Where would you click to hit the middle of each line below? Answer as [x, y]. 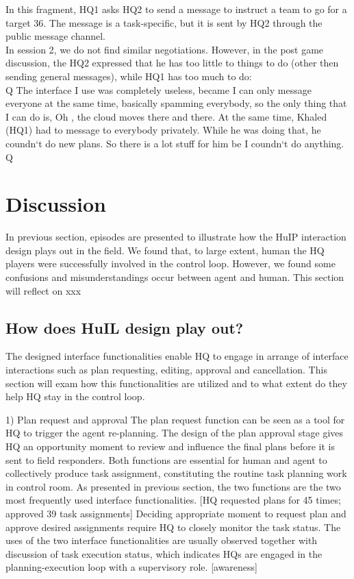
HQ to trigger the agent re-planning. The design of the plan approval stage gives [175, 433]
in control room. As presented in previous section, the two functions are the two [173, 486]
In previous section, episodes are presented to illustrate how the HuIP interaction [176, 237]
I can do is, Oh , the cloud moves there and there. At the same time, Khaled [166, 116]
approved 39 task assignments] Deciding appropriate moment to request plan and [176, 513]
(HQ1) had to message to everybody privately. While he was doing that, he [163, 130]
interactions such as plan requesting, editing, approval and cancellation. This [166, 370]
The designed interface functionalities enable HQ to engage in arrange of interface [177, 356]
